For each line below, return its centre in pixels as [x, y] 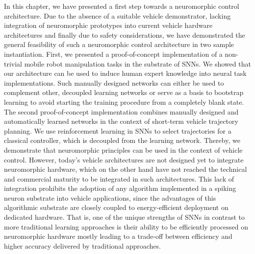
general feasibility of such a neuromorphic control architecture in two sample [119, 44]
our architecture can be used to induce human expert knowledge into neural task [125, 73]
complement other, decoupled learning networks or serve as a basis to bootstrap [124, 92]
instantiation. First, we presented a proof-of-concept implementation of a [113, 54]
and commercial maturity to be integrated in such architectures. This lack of [119, 178]
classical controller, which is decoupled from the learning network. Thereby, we [122, 140]
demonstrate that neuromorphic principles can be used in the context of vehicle [123, 150]
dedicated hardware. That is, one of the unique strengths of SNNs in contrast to [124, 217]
